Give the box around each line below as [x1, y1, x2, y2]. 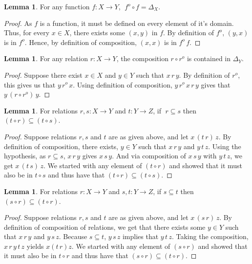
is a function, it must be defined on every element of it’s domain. [40, 18, 234, 28]
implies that [122, 231, 159, 242]
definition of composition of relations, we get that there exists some [4, 221, 206, 232]
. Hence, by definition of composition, [24, 37, 137, 47]
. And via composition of [112, 151, 186, 161]
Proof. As [4, 18, 32, 28]
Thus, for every [4, 27, 50, 38]
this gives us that [4, 79, 56, 89]
